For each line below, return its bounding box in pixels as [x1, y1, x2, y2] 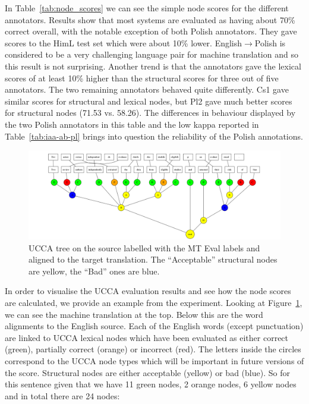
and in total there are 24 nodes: [5, 389, 120, 402]
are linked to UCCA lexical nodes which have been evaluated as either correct [5, 331, 289, 343]
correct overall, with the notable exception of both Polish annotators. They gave [5, 25, 297, 37]
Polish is [254, 36, 286, 49]
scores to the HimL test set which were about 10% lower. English [5, 36, 242, 49]
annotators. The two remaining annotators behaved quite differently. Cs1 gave [5, 83, 289, 96]
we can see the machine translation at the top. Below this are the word [5, 308, 263, 320]
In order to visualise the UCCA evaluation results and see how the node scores [5, 285, 291, 297]
